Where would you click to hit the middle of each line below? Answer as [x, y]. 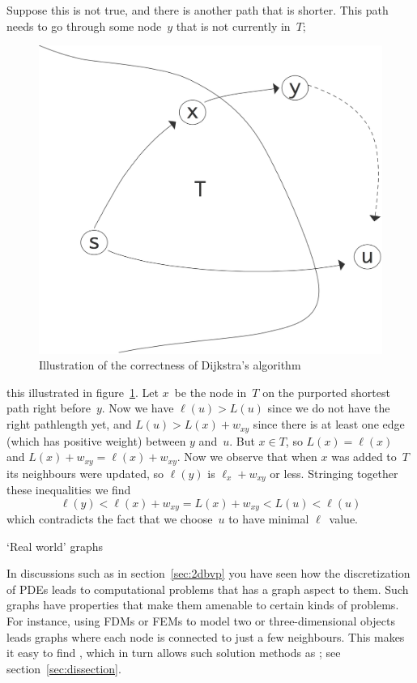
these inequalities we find [69, 490]
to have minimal [269, 519]
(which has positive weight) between [96, 440]
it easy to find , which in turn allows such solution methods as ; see [174, 653]
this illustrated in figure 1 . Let [83, 392]
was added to [364, 457]
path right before [49, 408]
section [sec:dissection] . [64, 668]
